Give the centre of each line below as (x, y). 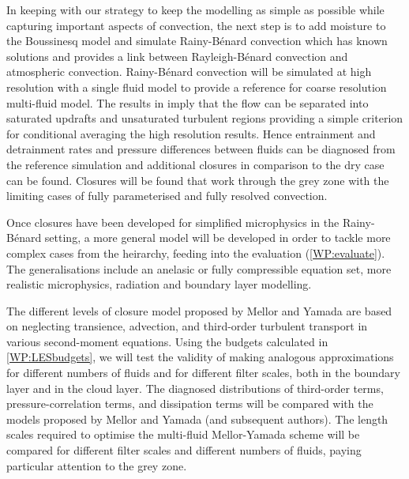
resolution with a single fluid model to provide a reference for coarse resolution (197, 87)
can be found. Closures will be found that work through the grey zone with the (198, 180)
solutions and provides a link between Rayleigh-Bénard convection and (177, 56)
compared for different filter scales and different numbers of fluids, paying (184, 450)
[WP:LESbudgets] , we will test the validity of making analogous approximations (200, 357)
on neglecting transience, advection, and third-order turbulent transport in (187, 326)
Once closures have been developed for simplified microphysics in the (173, 222)
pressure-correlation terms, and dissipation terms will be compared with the (190, 404)
